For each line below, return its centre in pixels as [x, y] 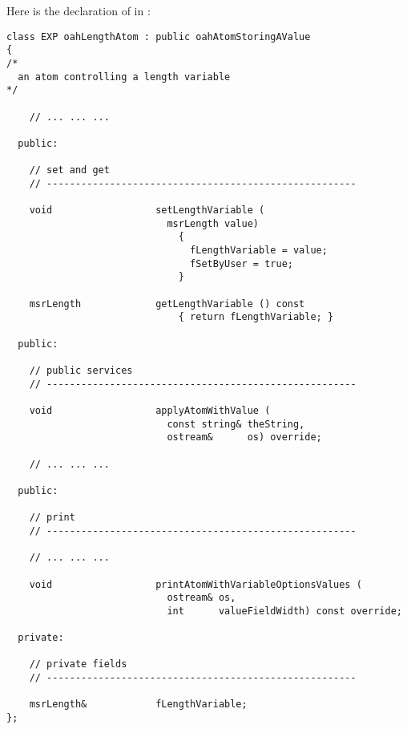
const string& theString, [236, 424]
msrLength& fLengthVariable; [138, 705]
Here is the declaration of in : [79, 10]
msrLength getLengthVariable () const [167, 304]
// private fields [78, 664]
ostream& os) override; [244, 437]
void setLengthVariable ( [147, 211]
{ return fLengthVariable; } [256, 317]
